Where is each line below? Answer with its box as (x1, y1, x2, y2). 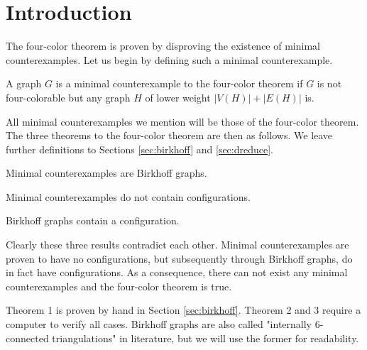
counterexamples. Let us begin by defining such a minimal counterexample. (6, 52, 333, 67)
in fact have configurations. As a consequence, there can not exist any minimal (6, 265, 348, 280)
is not (317, 76, 342, 91)
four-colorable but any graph (6, 89, 131, 104)
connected (6, 330, 49, 345)
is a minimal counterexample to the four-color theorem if (55, 76, 303, 91)
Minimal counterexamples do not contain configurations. (6, 189, 251, 204)
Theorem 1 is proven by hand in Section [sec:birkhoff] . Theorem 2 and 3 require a (6, 302, 361, 317)
